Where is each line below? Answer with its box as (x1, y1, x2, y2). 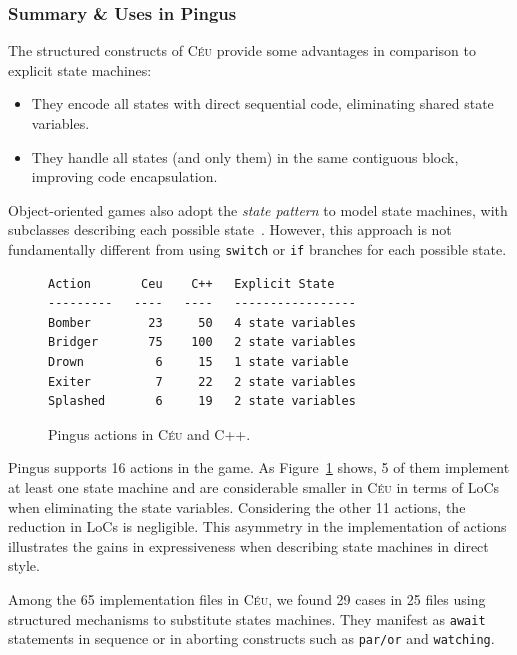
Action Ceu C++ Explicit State (48, 276, 335, 291)
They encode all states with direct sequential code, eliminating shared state (31, 93, 494, 114)
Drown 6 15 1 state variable (48, 355, 349, 369)
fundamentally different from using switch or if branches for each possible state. (8, 238, 507, 259)
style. (8, 555, 40, 576)
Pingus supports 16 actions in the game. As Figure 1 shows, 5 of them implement (8, 457, 510, 478)
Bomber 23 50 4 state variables (48, 315, 356, 330)
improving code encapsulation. (31, 166, 218, 187)
